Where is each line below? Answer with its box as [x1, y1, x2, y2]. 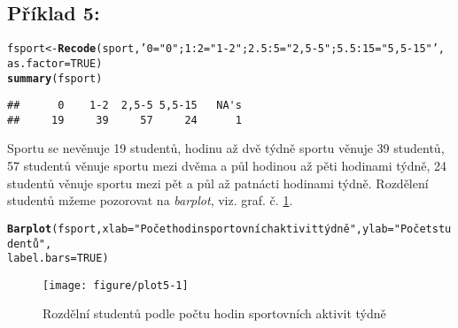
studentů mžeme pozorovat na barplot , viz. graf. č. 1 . [7, 191, 293, 210]
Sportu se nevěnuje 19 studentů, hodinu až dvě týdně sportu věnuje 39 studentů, [7, 139, 445, 157]
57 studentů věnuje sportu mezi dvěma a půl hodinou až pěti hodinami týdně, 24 [7, 156, 447, 175]
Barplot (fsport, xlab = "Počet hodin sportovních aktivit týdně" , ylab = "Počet [7, 222, 432, 235]
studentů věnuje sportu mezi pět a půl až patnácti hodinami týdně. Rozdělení [7, 173, 429, 192]
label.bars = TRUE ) [7, 252, 109, 265]
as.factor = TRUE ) [7, 57, 103, 70]
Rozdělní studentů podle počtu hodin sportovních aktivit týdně [43, 304, 386, 323]
